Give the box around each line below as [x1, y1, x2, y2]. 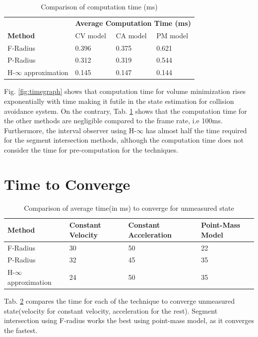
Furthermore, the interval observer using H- [4, 125, 136, 135]
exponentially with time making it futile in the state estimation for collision [4, 95, 234, 106]
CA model [116, 30, 147, 40]
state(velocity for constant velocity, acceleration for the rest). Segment [4, 305, 218, 316]
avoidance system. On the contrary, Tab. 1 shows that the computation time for [4, 105, 247, 116]
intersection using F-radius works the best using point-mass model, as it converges [4, 315, 254, 326]
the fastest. [4, 325, 38, 335]
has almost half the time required [145, 125, 247, 135]
